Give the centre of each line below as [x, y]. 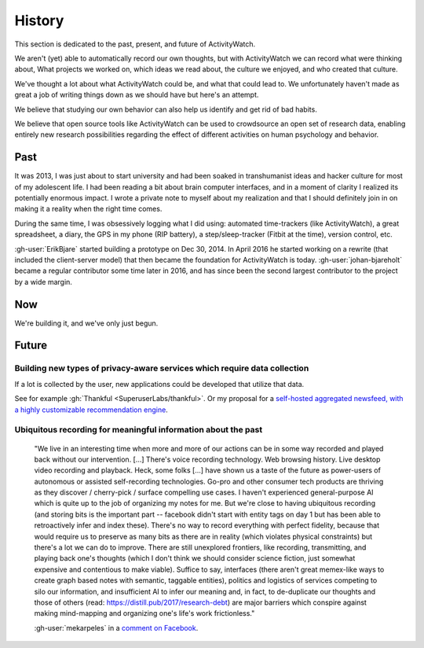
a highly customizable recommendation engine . [91, 410]
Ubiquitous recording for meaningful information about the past [139, 430]
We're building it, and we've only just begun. [86, 323]
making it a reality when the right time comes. [88, 209]
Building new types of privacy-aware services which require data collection [162, 368]
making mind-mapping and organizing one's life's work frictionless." [144, 613]
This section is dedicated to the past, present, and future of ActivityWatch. [135, 44]
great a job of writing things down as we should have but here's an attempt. [137, 95]
